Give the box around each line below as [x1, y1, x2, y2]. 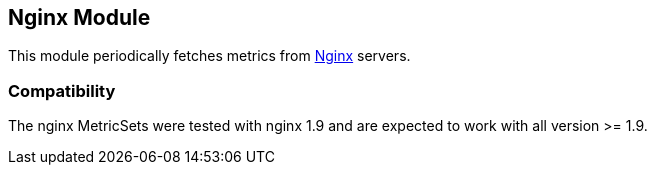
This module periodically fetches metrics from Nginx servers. [8, 47, 411, 65]
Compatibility [8, 80, 116, 101]
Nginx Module [8, 5, 151, 30]
